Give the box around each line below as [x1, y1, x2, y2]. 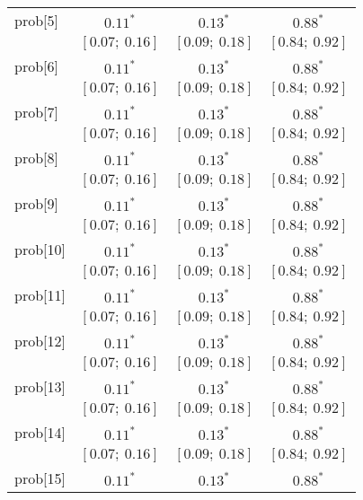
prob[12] [14, 330, 66, 351]
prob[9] [14, 193, 58, 214]
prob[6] [14, 56, 58, 76]
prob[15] [14, 468, 66, 488]
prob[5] [14, 10, 58, 31]
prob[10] [14, 239, 66, 259]
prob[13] [14, 376, 66, 397]
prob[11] [14, 285, 66, 305]
